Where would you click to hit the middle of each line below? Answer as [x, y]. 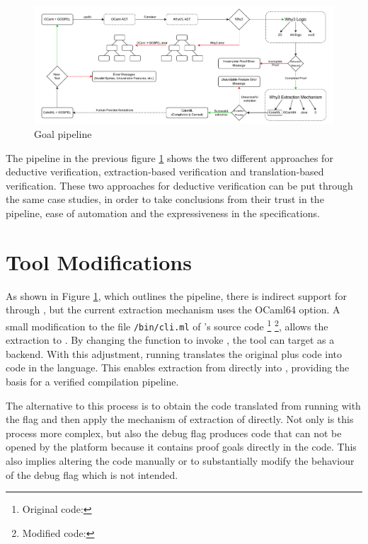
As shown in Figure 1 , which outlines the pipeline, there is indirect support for [176, 295]
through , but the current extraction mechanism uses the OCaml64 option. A [173, 309]
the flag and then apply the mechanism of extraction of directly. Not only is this [180, 419]
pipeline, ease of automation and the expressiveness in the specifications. [163, 213]
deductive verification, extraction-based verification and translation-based [165, 172]
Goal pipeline [63, 134]
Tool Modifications [99, 261]
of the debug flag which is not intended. [92, 474]
